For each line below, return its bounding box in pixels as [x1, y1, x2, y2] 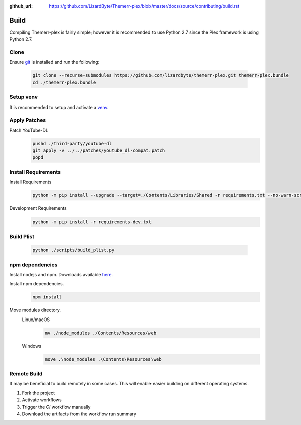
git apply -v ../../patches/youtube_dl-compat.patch [32, 148, 165, 153]
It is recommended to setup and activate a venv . [9, 104, 109, 110]
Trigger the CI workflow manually [22, 404, 91, 410]
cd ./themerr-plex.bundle [32, 79, 96, 85]
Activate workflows [22, 397, 62, 403]
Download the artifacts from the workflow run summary [22, 411, 136, 417]
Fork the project [22, 390, 55, 396]
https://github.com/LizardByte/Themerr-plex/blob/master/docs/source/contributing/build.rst [49, 3, 240, 9]
